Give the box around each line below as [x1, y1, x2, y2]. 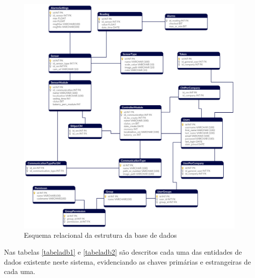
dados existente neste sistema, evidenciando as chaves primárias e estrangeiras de [4, 256, 251, 267]
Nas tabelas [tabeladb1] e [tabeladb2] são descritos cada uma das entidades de [4, 247, 242, 257]
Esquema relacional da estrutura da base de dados [24, 230, 177, 240]
